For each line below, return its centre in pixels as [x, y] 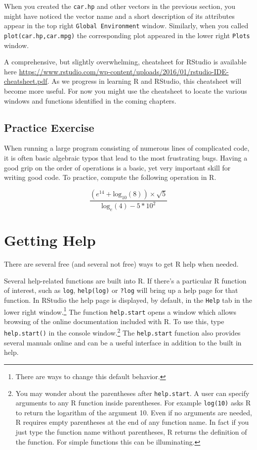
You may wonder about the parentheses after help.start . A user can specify [132, 393]
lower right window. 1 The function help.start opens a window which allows [120, 311]
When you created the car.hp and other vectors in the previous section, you [120, 6]
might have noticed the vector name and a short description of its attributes [119, 16]
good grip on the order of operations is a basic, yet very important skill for [117, 167]
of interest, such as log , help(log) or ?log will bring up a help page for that [121, 290]
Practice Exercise [49, 127]
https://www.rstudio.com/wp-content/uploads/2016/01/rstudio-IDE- [124, 71]
